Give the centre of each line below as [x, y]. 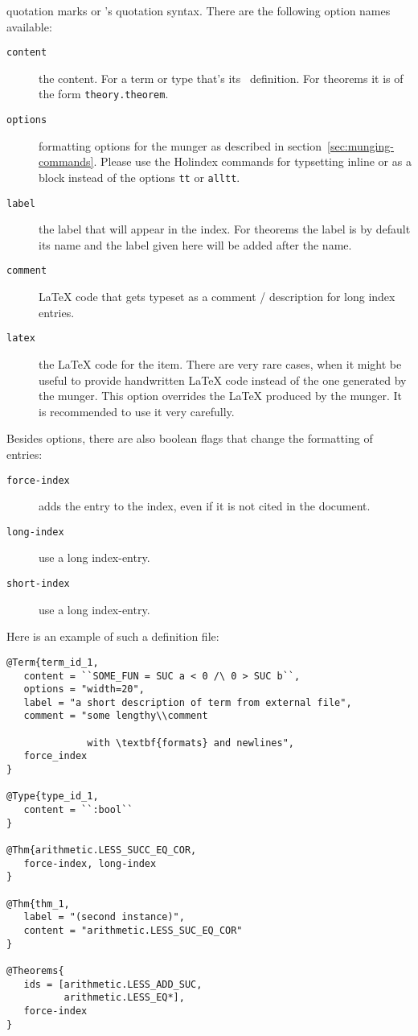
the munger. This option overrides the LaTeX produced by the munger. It [221, 396]
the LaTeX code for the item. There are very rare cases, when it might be [220, 363]
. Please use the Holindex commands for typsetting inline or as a [252, 161]
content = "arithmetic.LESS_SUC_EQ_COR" [133, 930]
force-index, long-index [90, 863]
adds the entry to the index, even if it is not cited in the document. [205, 506]
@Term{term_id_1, [53, 662]
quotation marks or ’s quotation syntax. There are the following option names [199, 10]
